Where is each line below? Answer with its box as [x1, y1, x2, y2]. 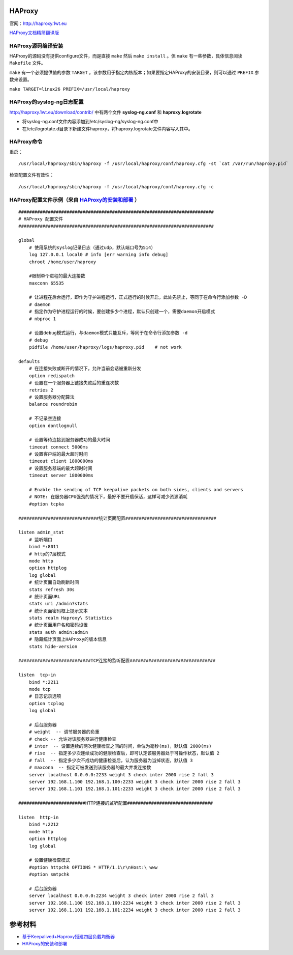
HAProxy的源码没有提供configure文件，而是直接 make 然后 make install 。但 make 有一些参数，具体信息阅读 [9, 53, 243, 59]
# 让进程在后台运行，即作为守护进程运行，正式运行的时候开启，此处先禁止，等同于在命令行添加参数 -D [28, 294, 247, 300]
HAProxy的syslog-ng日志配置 [9, 98, 84, 105]
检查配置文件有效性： [9, 172, 54, 178]
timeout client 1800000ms [28, 458, 94, 464]
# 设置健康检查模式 [28, 857, 71, 863]
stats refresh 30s [28, 586, 75, 593]
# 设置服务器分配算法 [28, 394, 75, 400]
